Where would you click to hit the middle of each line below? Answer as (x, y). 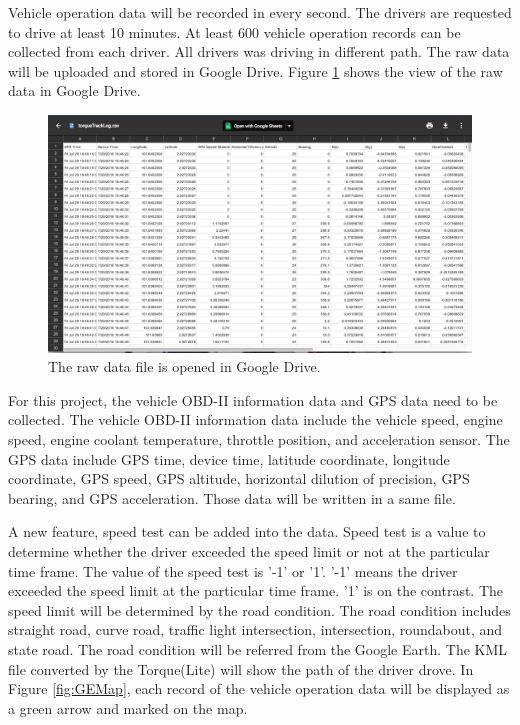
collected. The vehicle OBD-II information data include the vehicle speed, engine (255, 419)
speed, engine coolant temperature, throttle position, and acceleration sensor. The (259, 439)
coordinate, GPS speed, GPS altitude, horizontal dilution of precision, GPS (239, 478)
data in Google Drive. (74, 90)
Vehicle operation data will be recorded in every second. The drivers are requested (260, 12)
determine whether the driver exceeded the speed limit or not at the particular (249, 550)
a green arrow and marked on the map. (128, 707)
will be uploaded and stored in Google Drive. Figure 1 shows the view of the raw (255, 70)
